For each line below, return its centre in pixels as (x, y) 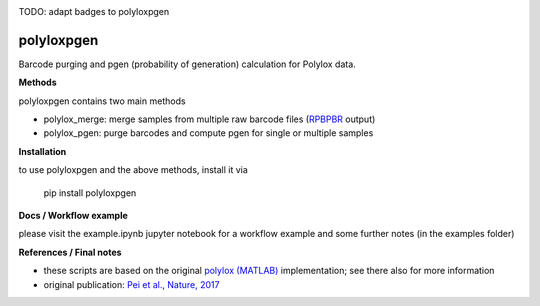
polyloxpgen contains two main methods (102, 101)
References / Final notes (70, 252)
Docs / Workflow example (73, 216)
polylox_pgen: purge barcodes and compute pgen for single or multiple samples (208, 133)
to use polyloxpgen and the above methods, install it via (133, 170)
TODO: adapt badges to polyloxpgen (94, 11)
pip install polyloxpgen (90, 192)
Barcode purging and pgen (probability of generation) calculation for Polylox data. (187, 64)
